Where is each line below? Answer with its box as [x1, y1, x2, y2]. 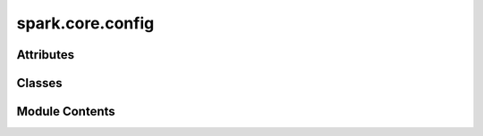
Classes [16, 76, 63, 91]
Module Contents [16, 104, 115, 119]
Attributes [16, 47, 75, 62]
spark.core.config [16, 13, 155, 33]
